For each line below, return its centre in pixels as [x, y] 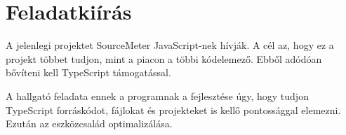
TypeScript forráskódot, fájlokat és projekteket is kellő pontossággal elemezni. [173, 109]
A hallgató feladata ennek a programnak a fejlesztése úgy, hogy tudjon [157, 95]
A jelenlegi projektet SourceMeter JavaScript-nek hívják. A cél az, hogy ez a [170, 45]
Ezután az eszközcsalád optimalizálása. [89, 123]
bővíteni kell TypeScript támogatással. [88, 72]
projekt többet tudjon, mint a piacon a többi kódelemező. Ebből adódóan [164, 58]
